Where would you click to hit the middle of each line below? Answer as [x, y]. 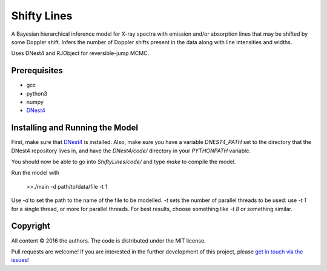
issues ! [20, 260]
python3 [37, 93]
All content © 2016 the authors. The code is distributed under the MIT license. [108, 240]
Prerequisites [37, 70]
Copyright [31, 226]
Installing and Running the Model [75, 128]
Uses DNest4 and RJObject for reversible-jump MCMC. [80, 53]
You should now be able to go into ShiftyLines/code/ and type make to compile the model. [124, 162]
